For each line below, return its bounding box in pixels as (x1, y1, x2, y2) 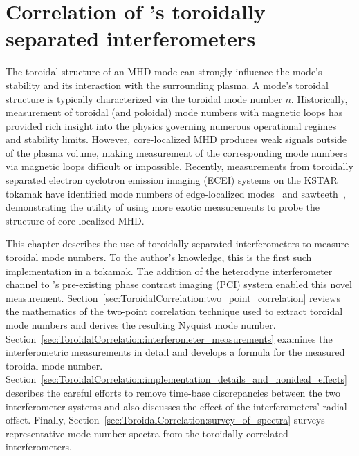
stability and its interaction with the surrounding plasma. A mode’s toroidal (6, 77, 329, 92)
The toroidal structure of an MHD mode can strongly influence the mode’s (6, 64, 322, 79)
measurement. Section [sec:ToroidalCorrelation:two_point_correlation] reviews (6, 290, 340, 305)
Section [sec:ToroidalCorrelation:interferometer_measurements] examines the (6, 331, 333, 345)
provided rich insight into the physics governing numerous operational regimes (6, 118, 337, 133)
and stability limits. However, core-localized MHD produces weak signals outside (6, 132, 347, 146)
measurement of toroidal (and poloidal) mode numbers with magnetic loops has (6, 105, 343, 120)
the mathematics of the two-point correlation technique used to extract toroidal (6, 304, 343, 319)
